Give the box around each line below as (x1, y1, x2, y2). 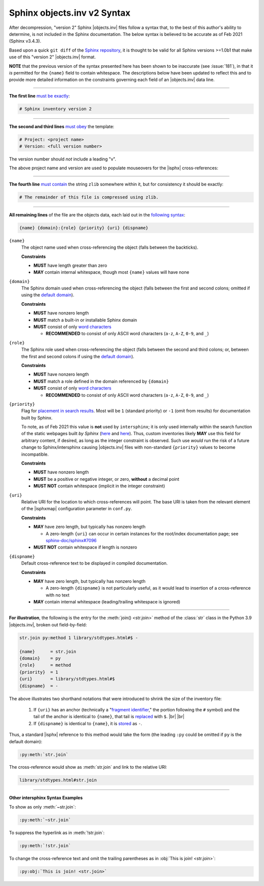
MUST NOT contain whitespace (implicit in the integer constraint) (33, 483, 165, 489)
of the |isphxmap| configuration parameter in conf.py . (21, 506, 132, 512)
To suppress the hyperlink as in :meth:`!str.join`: (9, 830, 105, 835)
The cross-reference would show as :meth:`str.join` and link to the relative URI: (9, 764, 167, 770)
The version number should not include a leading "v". (9, 156, 116, 162)
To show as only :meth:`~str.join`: (9, 804, 76, 809)
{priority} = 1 (19, 669, 59, 675)
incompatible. (21, 451, 49, 457)
